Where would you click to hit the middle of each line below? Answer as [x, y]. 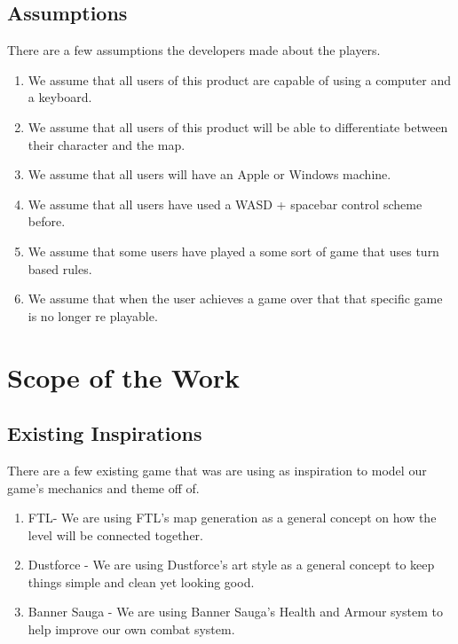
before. [47, 221]
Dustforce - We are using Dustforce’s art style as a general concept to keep [231, 565]
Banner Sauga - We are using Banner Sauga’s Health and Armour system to [235, 612]
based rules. [60, 268]
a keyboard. [60, 97]
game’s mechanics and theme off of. [103, 487]
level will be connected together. [115, 534]
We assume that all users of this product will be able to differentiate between [238, 126]
